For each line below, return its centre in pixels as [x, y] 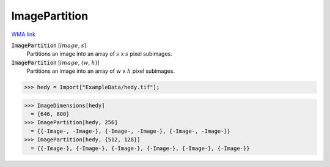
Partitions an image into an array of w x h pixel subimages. [101, 71]
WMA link [24, 34]
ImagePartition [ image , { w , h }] [56, 62]
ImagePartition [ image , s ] [49, 45]
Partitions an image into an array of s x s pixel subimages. [99, 54]
